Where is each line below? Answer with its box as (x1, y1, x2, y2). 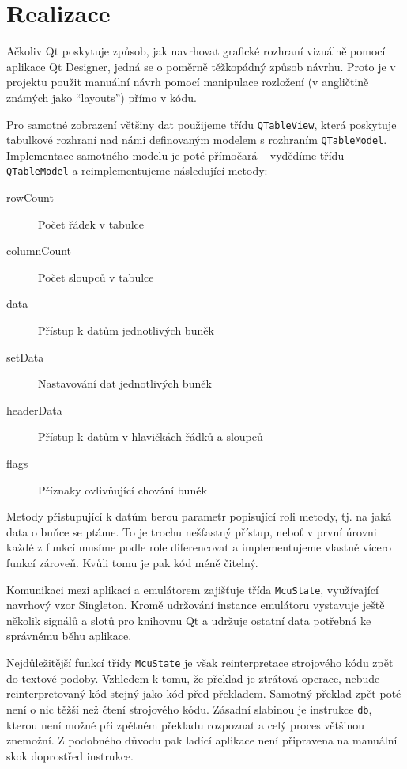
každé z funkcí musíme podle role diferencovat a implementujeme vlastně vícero (6, 539, 392, 555)
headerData (6, 401, 62, 418)
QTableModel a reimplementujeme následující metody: (6, 162, 268, 179)
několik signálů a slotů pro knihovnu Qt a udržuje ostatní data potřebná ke (6, 612, 371, 628)
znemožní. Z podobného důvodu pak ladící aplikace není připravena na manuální (6, 732, 398, 748)
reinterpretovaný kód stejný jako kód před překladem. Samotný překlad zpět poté (6, 685, 401, 702)
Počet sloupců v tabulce (38, 268, 154, 285)
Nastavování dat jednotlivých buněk (38, 375, 212, 392)
